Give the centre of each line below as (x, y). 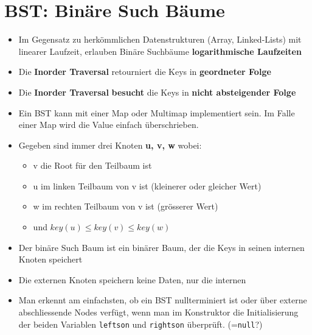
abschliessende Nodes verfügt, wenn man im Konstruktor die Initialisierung (158, 312)
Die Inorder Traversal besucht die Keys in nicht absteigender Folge (157, 92)
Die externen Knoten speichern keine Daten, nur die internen (132, 279)
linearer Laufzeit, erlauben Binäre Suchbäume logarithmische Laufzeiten (160, 51)
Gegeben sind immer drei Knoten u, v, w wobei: (110, 145)
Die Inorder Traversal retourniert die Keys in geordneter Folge (145, 72)
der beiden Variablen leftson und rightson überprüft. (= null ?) (140, 324)
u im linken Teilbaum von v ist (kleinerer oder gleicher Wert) (147, 185)
